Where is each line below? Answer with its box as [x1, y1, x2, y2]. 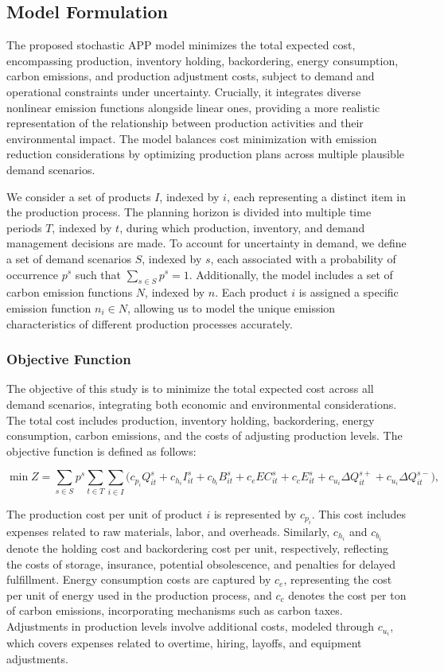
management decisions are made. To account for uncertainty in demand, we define [6, 235, 407, 251]
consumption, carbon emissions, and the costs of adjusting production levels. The [6, 427, 403, 444]
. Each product [215, 284, 288, 301]
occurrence [6, 266, 59, 282]
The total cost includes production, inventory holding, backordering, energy [6, 411, 375, 428]
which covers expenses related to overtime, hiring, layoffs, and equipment [6, 635, 362, 651]
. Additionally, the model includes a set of [189, 266, 393, 282]
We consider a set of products [6, 188, 151, 204]
